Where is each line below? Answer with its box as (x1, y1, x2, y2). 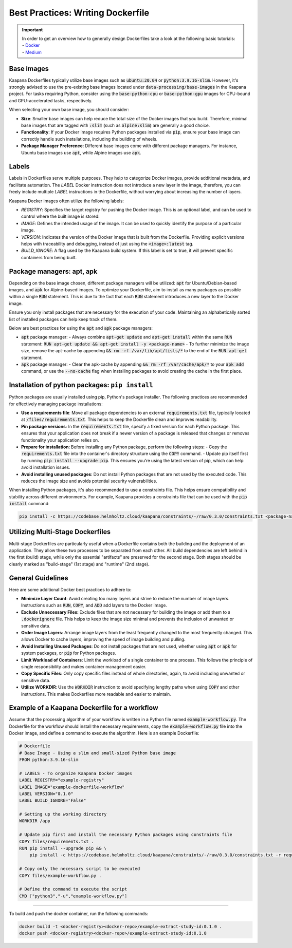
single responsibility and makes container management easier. (21, 664, 146, 669)
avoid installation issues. (21, 464, 71, 470)
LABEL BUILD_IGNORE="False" (19, 798, 86, 803)
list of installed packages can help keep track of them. (9, 316, 118, 322)
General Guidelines (9, 574, 68, 582)
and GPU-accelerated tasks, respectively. (9, 97, 92, 103)
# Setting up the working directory (19, 812, 107, 817)
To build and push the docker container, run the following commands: (9, 910, 148, 916)
